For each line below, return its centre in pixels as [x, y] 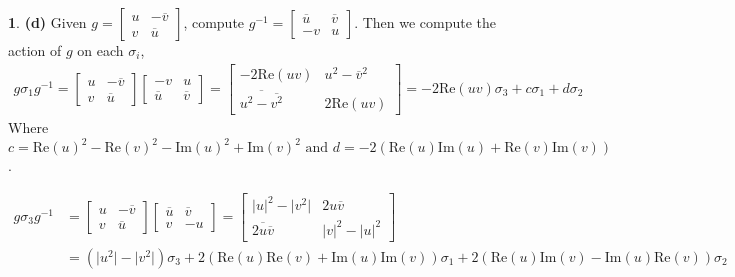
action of [35, 50]
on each [100, 50]
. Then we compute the [425, 22]
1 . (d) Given [47, 22]
